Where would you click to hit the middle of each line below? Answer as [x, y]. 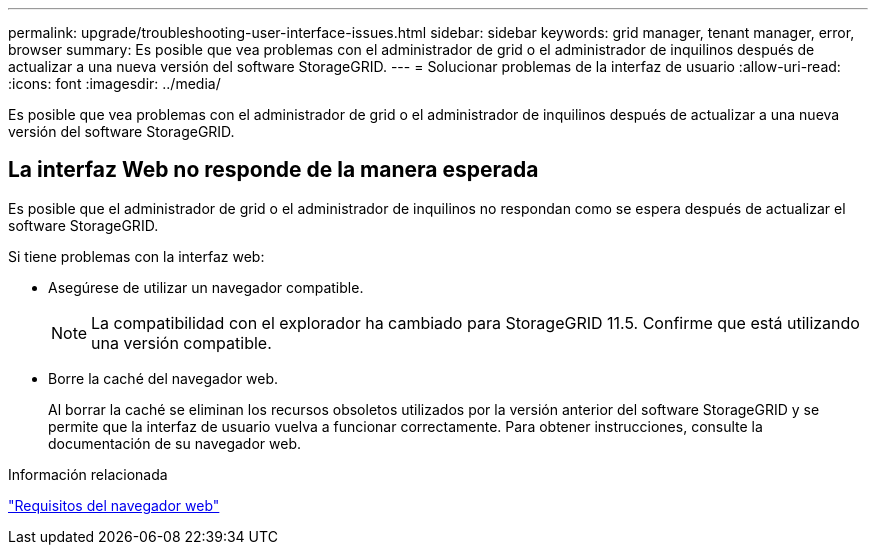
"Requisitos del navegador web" [114, 505]
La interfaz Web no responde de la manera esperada [273, 170]
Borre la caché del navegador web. [163, 378]
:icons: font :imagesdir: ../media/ [114, 83]
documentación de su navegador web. [174, 443]
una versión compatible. [181, 342]
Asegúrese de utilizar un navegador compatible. [206, 287]
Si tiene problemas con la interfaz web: [136, 256]
